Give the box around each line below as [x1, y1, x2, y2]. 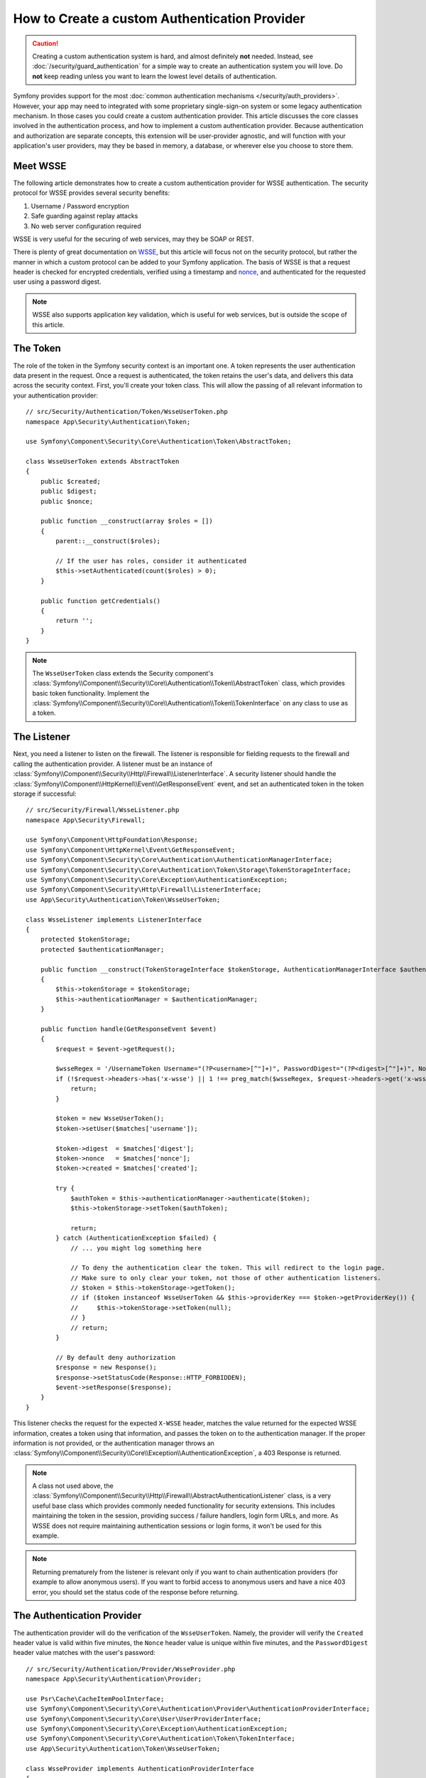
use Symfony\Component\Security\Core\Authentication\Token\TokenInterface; [26, 1735, 295, 1742]
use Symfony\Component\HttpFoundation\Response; [26, 836, 198, 844]
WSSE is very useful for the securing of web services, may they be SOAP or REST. [13, 235, 254, 243]
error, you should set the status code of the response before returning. [32, 1587, 239, 1596]
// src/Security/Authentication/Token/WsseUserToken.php [26, 408, 229, 416]
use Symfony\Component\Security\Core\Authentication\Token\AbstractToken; [26, 437, 292, 446]
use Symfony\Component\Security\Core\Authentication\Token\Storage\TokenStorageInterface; [26, 866, 351, 874]
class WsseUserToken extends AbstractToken [26, 457, 180, 466]
